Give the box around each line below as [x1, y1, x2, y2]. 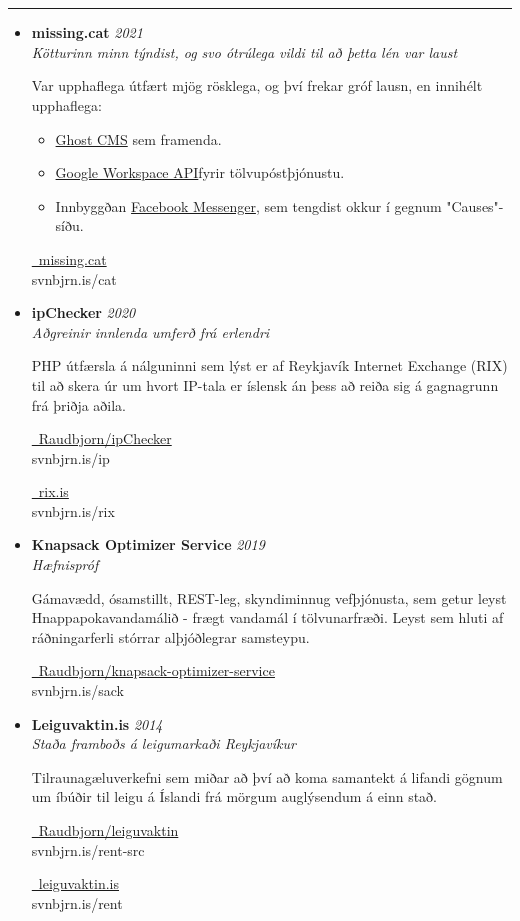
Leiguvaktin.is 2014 [31, 713, 163, 734]
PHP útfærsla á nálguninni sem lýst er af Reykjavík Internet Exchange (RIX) [31, 355, 508, 376]
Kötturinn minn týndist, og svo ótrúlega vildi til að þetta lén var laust [31, 41, 458, 62]
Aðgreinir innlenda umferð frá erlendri [31, 321, 270, 342]
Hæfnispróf [31, 554, 99, 575]
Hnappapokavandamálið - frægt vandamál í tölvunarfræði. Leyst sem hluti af [31, 607, 504, 628]
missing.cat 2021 [31, 22, 143, 43]
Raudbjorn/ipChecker [38, 428, 172, 449]
